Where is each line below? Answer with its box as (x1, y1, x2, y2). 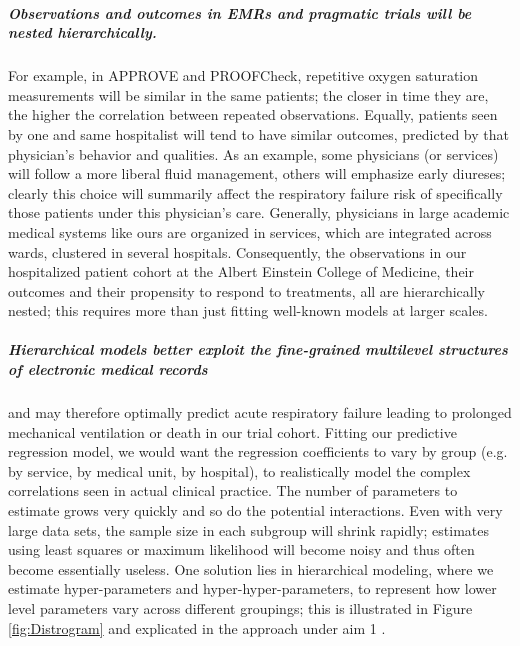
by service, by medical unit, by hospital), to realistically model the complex (8, 460, 471, 481)
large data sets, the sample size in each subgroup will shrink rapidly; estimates (8, 519, 490, 540)
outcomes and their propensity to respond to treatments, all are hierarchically (8, 280, 485, 301)
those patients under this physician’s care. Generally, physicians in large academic (8, 202, 510, 223)
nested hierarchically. (8, 22, 157, 43)
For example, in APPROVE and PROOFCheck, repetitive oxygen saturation (8, 65, 479, 86)
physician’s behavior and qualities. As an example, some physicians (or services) (8, 143, 499, 164)
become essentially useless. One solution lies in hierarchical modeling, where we (8, 558, 494, 579)
